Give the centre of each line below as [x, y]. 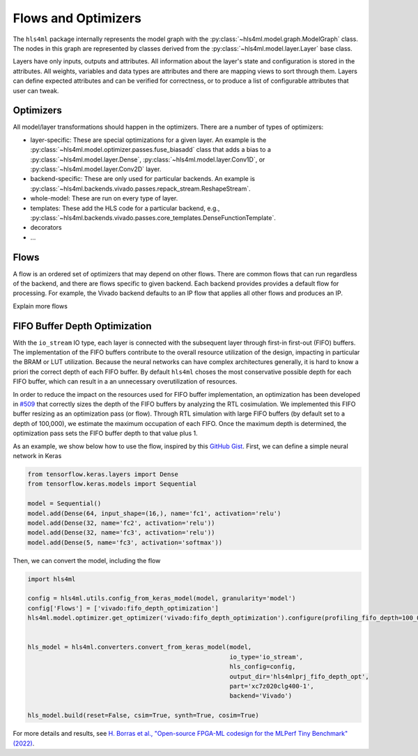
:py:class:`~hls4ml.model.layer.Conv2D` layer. [96, 169]
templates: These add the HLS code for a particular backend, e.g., [125, 208]
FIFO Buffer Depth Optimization [83, 326]
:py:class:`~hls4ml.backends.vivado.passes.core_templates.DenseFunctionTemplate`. [153, 218]
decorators [46, 228]
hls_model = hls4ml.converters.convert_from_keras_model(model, [140, 647]
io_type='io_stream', [266, 657]
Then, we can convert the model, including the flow [87, 560]
